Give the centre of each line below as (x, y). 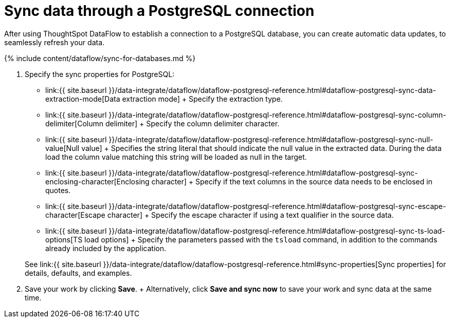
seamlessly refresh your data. (55, 42)
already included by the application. (106, 248)
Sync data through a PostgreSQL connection (159, 11)
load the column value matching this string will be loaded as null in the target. (176, 157)
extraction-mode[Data (83, 99)
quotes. (58, 190)
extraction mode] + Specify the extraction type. (202, 99)
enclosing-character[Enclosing (97, 181)
